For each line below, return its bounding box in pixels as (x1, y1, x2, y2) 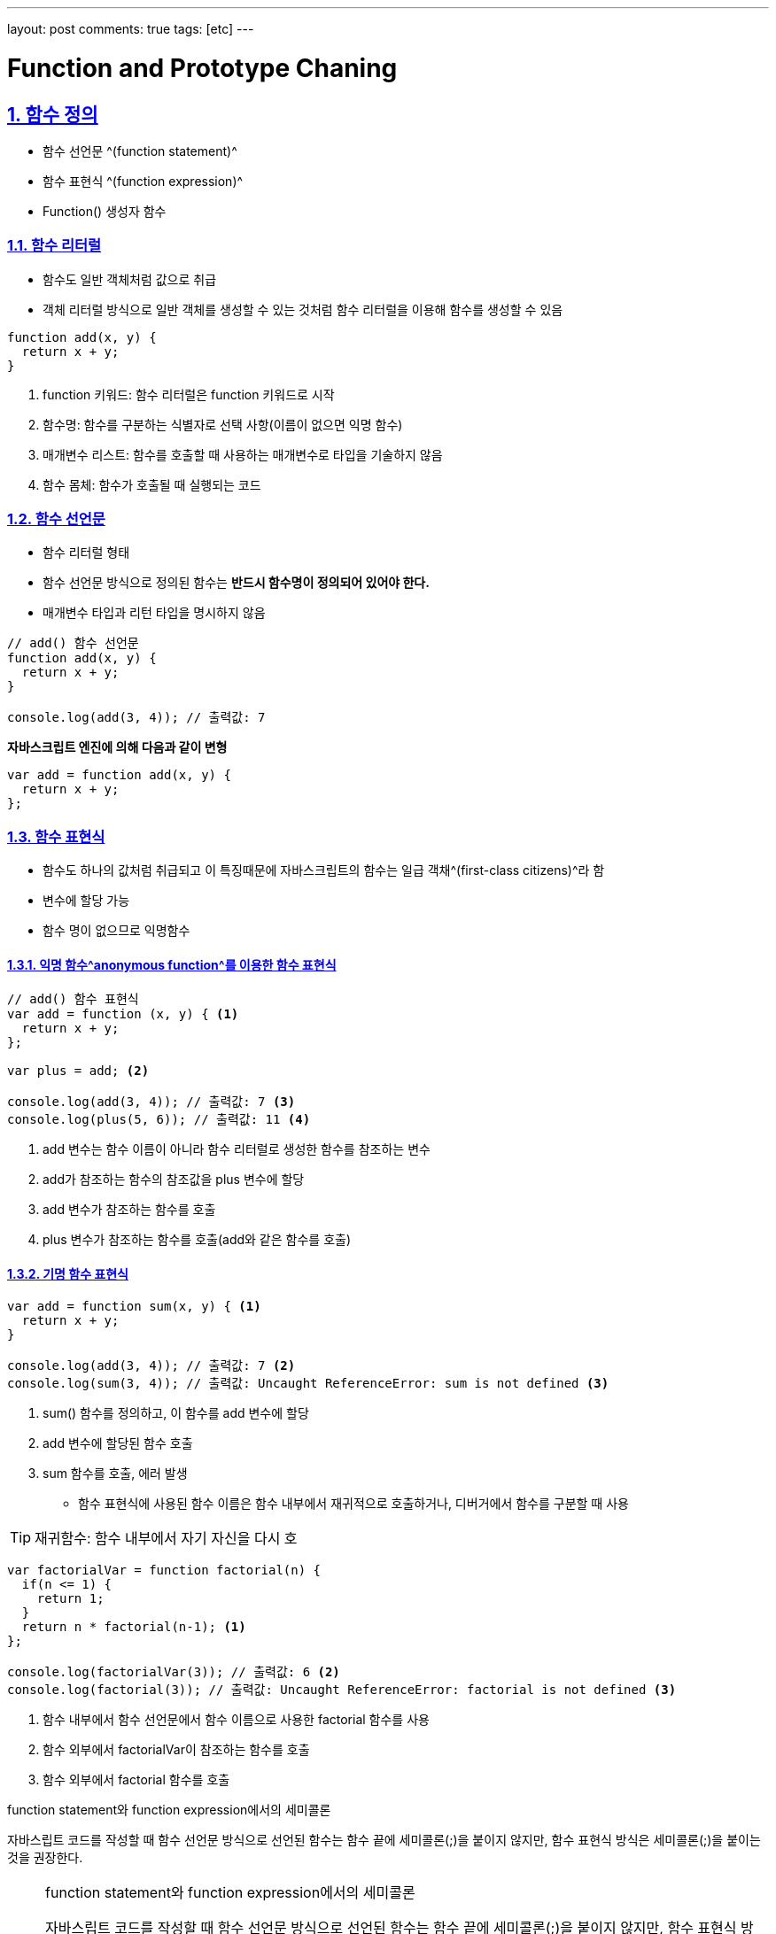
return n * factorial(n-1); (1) (21, 1619, 246, 1634)
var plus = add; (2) (7, 1064, 150, 1079)
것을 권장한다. (7, 1849, 83, 1865)
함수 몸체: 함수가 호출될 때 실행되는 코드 (43, 476, 261, 492)
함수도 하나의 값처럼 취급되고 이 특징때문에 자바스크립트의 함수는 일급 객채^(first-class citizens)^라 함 (43, 863, 605, 878)
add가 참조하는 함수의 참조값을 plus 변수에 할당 (43, 1172, 305, 1187)
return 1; (36, 1590, 105, 1605)
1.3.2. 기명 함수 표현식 (7, 1266, 128, 1281)
